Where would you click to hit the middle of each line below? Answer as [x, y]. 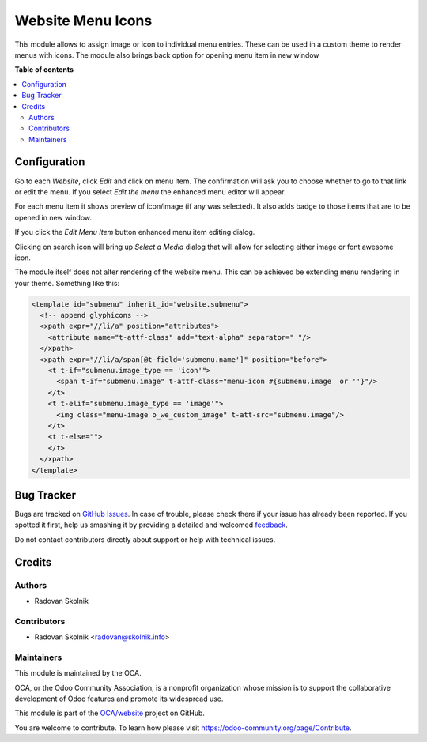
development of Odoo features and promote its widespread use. [119, 699]
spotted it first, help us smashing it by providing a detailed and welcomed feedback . [151, 525]
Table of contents [44, 70]
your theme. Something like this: [67, 283]
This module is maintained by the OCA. [78, 673]
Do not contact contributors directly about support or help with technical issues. [145, 539]
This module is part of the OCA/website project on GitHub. [110, 713]
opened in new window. [53, 217]
